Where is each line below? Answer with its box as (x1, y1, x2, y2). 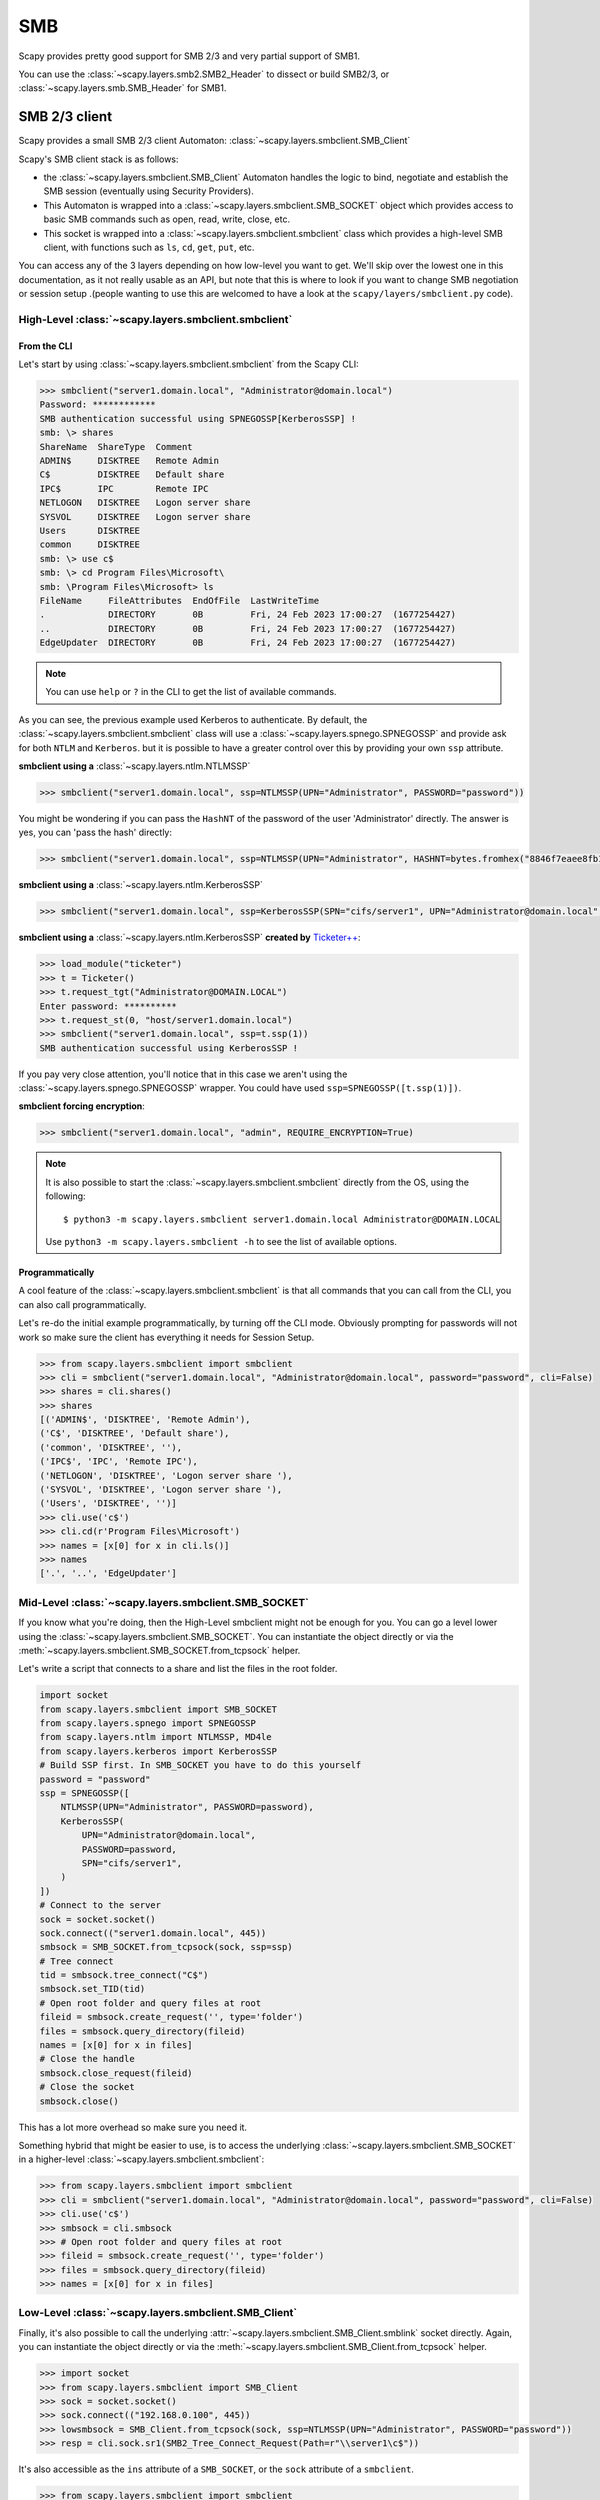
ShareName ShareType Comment (39, 441, 194, 452)
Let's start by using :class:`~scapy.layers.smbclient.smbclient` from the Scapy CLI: (18, 358, 359, 370)
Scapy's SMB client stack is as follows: (18, 153, 179, 165)
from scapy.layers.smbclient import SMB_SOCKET (39, 1703, 277, 1715)
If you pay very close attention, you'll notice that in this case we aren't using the (18, 1068, 348, 1080)
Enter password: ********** (39, 1000, 177, 1012)
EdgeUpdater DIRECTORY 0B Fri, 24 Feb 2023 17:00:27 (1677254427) (39, 637, 457, 649)
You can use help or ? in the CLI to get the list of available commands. (45, 686, 337, 698)
